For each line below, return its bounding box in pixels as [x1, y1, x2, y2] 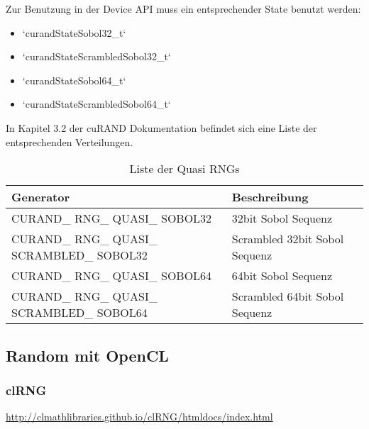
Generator [11, 189, 70, 206]
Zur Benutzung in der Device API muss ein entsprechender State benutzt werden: [6, 1, 361, 16]
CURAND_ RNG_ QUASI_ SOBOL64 [11, 267, 212, 284]
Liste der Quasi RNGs [129, 160, 240, 177]
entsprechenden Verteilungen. [6, 134, 133, 149]
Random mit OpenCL [6, 344, 169, 366]
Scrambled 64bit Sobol [231, 288, 344, 305]
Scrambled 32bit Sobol [231, 230, 344, 247]
